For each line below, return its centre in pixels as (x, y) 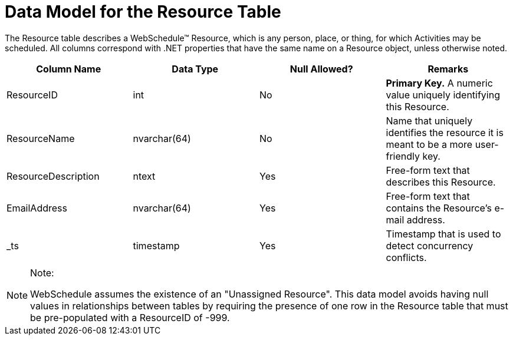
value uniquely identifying (443, 95)
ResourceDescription (53, 176)
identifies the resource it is (445, 132)
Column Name (69, 69)
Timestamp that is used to (443, 234)
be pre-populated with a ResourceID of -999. (130, 317)
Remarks (448, 69)
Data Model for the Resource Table (143, 12)
